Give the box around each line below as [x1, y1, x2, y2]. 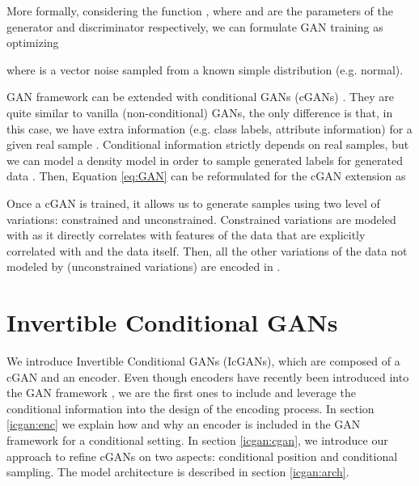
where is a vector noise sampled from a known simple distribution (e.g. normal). [6, 61, 404, 78]
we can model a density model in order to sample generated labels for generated [6, 151, 403, 168]
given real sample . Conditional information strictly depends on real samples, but [6, 136, 409, 153]
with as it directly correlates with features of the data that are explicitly [6, 226, 366, 243]
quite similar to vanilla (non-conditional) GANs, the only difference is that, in [6, 104, 393, 120]
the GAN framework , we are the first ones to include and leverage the [6, 384, 357, 401]
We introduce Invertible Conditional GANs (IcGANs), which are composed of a [6, 353, 400, 370]
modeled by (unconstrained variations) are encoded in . [6, 258, 281, 275]
